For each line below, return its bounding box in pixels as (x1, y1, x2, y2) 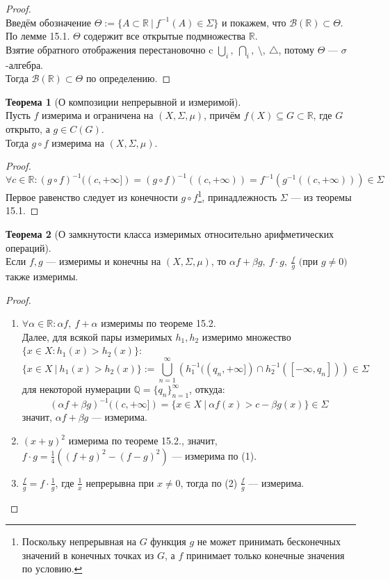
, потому (278, 42, 314, 56)
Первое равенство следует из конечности (6, 189, 178, 204)
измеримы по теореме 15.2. (101, 316, 216, 330)
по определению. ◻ (86, 71, 171, 86)
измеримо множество (202, 329, 291, 344)
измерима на (51, 135, 104, 150)
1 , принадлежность (197, 188, 277, 204)
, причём (204, 108, 241, 122)
